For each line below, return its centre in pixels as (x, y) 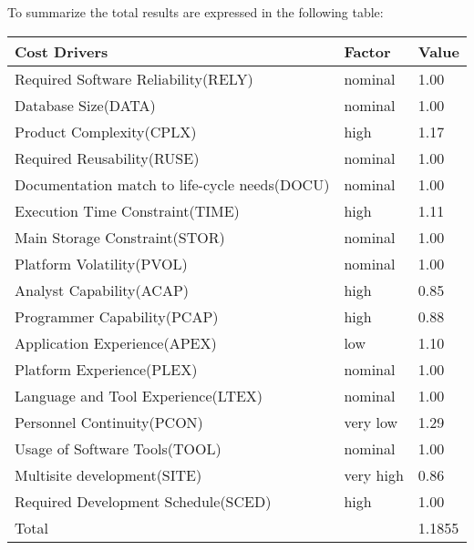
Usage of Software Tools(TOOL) (118, 448)
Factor (367, 51)
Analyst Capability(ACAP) (102, 290)
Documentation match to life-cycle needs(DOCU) (172, 184)
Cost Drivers (62, 51)
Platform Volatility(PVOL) (101, 263)
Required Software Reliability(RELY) (134, 78)
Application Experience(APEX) (116, 342)
